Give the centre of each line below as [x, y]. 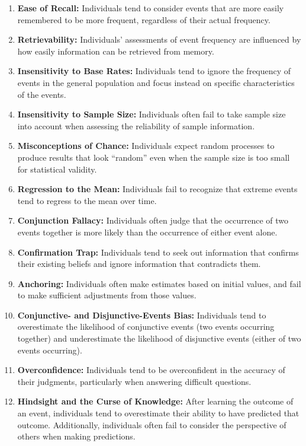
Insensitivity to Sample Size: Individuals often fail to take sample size [152, 114]
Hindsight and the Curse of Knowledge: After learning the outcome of [155, 401]
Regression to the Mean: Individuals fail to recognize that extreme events [157, 189]
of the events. [42, 94]
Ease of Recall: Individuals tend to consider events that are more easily [151, 8]
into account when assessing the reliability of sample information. [136, 125]
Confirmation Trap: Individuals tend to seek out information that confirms [158, 252]
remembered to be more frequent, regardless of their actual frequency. [144, 19]
